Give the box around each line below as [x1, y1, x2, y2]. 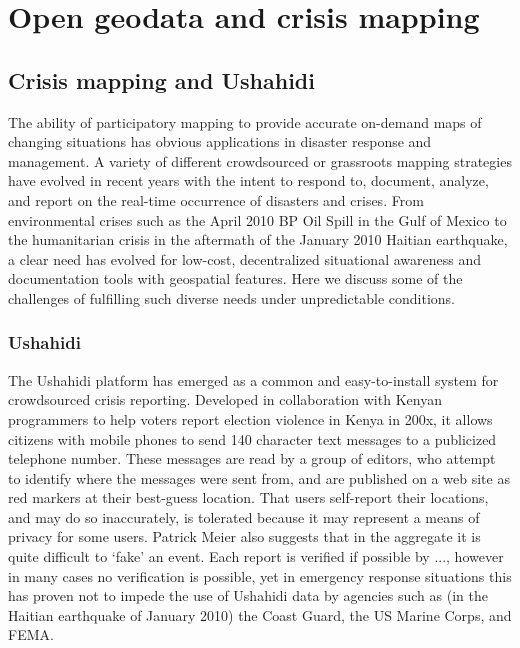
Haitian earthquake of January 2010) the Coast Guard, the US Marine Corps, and [8, 604, 512, 625]
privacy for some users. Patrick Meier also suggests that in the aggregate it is [8, 526, 481, 547]
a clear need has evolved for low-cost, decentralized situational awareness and [8, 248, 481, 269]
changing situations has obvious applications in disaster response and [8, 131, 432, 152]
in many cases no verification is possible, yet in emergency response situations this [8, 565, 512, 586]
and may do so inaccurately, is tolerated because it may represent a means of [8, 506, 480, 527]
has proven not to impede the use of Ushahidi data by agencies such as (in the [8, 585, 488, 606]
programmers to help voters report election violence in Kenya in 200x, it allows [8, 408, 493, 429]
